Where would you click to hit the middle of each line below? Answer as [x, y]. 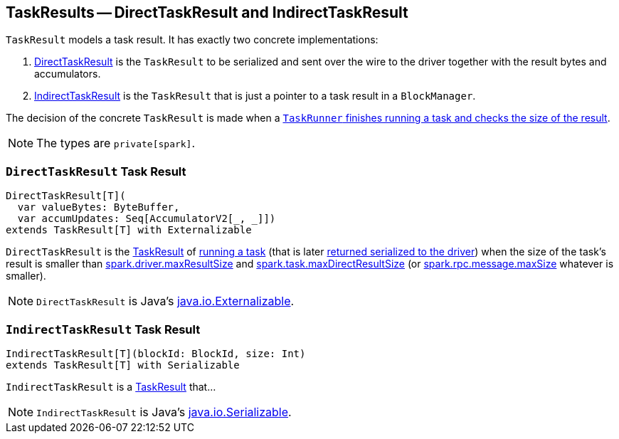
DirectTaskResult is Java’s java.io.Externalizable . [165, 301]
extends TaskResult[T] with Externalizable [129, 230]
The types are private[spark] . [116, 143]
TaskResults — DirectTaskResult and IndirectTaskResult [207, 12]
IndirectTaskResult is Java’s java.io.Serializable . [164, 412]
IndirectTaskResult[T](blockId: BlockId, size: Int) [156, 353]
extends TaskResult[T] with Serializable [123, 365]
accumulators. [68, 74]
